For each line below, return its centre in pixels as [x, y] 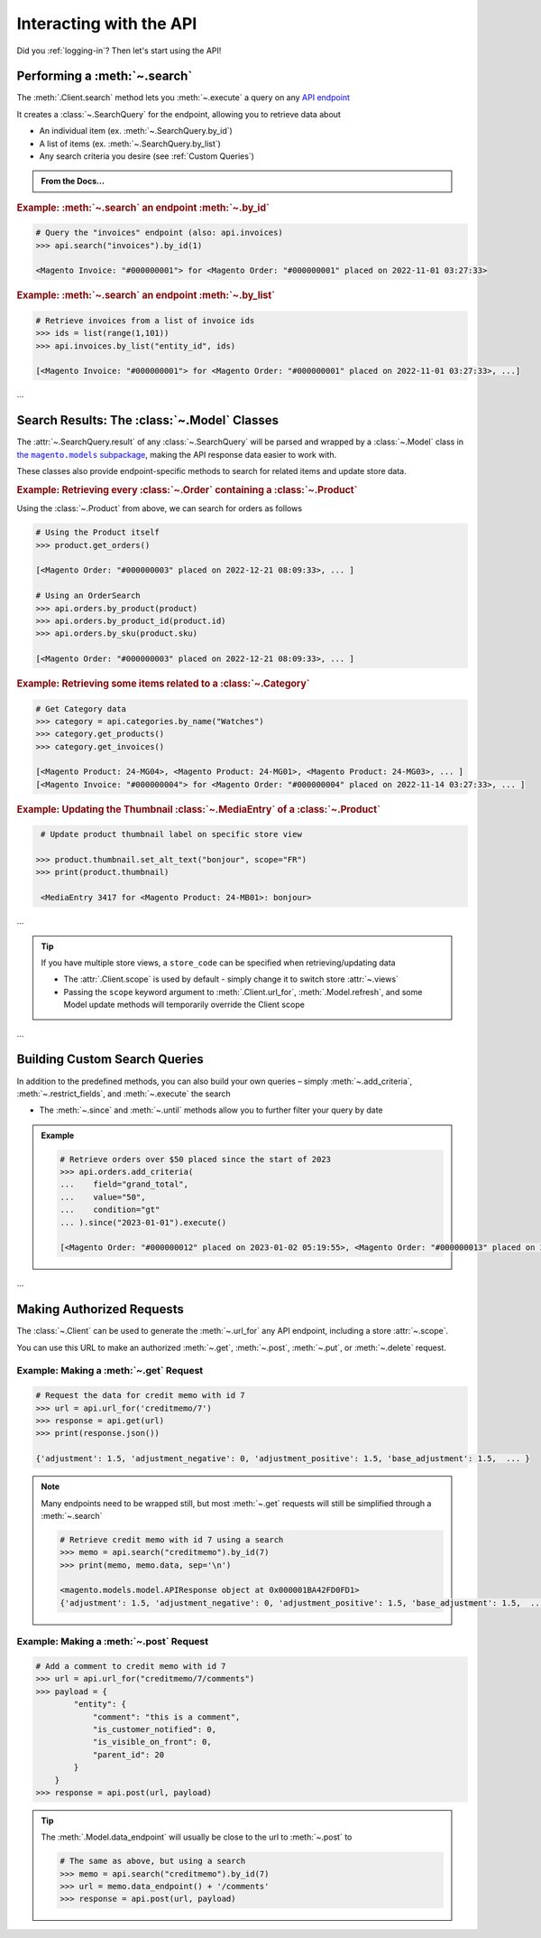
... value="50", [103, 1197]
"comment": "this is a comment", [166, 1717]
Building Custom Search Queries [110, 1060]
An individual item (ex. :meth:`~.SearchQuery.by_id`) [136, 131]
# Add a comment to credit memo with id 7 [131, 1667]
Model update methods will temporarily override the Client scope [184, 1005]
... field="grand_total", [124, 1184]
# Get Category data [81, 708]
